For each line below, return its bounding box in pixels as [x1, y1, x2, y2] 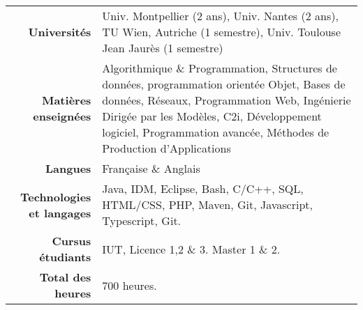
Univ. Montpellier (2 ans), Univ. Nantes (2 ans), [102, 8, 339, 24]
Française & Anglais [102, 160, 200, 176]
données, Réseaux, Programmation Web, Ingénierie [102, 92, 351, 108]
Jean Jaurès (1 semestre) [102, 40, 223, 56]
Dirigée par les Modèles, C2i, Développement [102, 108, 322, 124]
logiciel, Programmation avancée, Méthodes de [102, 124, 329, 140]
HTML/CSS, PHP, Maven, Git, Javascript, [102, 196, 313, 212]
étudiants [39, 249, 91, 265]
